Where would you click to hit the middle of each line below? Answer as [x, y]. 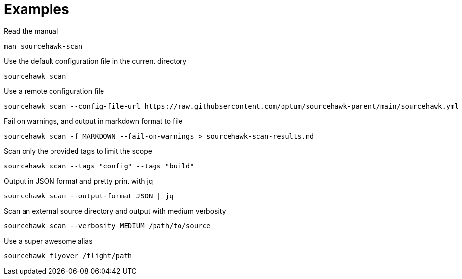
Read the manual [31, 31]
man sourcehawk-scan [43, 46]
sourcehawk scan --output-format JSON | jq [89, 196]
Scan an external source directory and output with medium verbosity [115, 211]
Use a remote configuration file [54, 91]
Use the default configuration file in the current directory [95, 61]
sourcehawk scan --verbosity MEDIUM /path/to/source [107, 226]
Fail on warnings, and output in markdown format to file [93, 121]
